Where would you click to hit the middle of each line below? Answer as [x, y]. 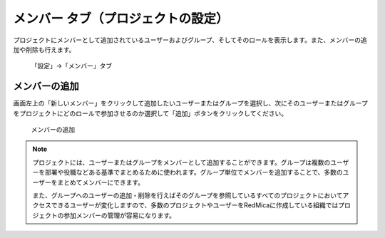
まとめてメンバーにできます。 [101, 182]
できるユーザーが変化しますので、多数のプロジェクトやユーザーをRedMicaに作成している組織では [195, 205]
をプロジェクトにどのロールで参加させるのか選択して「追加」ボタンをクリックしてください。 [150, 113]
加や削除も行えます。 [44, 49]
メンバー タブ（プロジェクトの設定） [121, 19]
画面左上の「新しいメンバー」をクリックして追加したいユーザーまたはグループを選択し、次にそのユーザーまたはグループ [191, 103]
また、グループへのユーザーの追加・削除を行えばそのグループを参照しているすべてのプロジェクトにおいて [188, 195]
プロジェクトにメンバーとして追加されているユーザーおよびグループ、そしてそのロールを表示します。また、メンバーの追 [190, 40]
